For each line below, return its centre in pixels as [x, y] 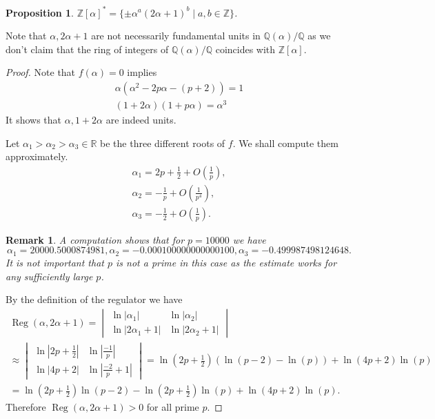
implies [142, 72]
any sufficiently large [49, 276]
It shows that [34, 120]
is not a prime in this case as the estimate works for [226, 262]
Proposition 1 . [40, 12]
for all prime [173, 407]
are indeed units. [141, 120]
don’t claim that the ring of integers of [87, 49]
